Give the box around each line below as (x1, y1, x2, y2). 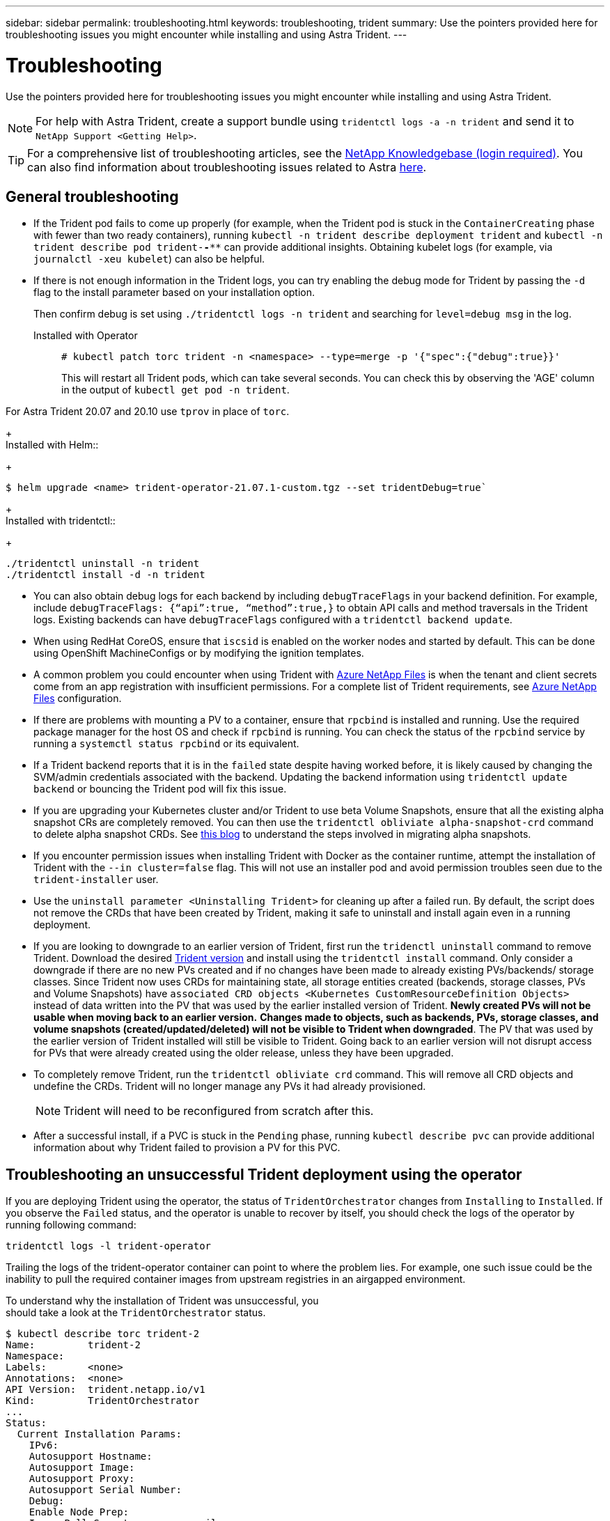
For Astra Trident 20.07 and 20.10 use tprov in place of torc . (6, 405, 290, 418)
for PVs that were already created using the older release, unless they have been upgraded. (33, 1047, 454, 1059)
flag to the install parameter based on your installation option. (33, 286, 315, 299)
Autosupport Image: (29, 1462, 135, 1474)
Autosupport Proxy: (29, 1473, 135, 1485)
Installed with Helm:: (6, 439, 99, 451)
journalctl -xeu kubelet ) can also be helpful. (33, 253, 265, 265)
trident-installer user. (33, 873, 159, 886)
